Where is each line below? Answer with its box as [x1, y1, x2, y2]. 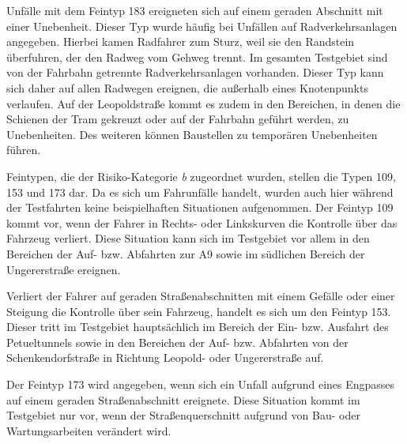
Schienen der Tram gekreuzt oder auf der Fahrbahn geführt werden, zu [6, 111, 349, 127]
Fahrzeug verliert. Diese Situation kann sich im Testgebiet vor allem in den [6, 230, 370, 246]
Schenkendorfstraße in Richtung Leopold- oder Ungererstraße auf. [6, 349, 324, 366]
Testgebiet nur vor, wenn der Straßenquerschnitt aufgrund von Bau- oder [6, 407, 360, 423]
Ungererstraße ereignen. [6, 261, 121, 277]
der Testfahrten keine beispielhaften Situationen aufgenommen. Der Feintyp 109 [6, 199, 394, 216]
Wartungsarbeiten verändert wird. [6, 422, 171, 438]
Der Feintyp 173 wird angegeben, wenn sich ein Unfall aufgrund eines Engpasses [6, 376, 395, 393]
